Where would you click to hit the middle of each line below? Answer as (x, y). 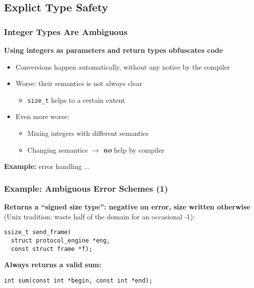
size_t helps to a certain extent (76, 100)
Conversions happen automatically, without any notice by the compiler (123, 66)
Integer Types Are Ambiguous (66, 31)
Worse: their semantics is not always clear (79, 83)
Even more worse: (42, 116)
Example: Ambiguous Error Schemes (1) (86, 188)
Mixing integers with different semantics (88, 133)
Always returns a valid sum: (53, 265)
